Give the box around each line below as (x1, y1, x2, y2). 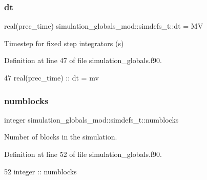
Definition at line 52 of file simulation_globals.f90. (4, 149, 162, 159)
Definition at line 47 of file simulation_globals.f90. (4, 55, 162, 66)
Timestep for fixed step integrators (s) (4, 37, 124, 48)
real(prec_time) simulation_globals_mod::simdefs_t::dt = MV (4, 21, 203, 31)
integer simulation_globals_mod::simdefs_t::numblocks (4, 114, 179, 125)
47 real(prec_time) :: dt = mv (4, 72, 99, 83)
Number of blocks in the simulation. (4, 131, 117, 142)
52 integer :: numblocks (4, 166, 77, 176)
